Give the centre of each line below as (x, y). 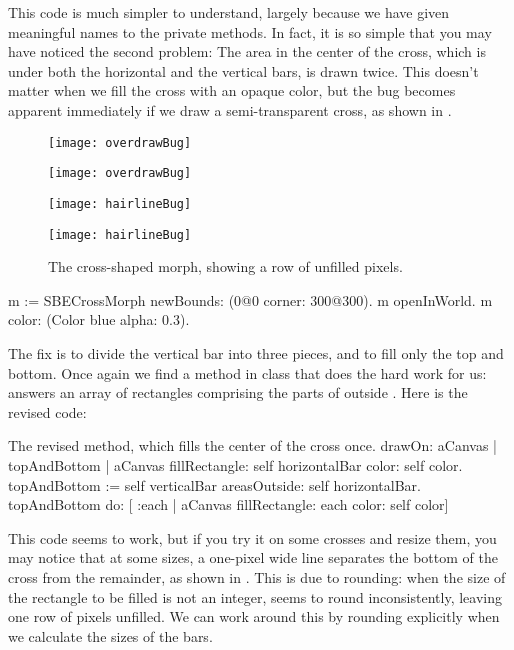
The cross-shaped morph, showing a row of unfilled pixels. (225, 266)
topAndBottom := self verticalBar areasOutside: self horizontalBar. (214, 484)
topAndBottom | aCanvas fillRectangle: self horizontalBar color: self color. (235, 464)
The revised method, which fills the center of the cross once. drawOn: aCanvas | (252, 445)
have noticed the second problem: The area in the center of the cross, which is (247, 51)
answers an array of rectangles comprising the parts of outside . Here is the (238, 392)
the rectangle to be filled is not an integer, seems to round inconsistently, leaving (255, 596)
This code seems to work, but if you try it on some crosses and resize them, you (252, 537)
